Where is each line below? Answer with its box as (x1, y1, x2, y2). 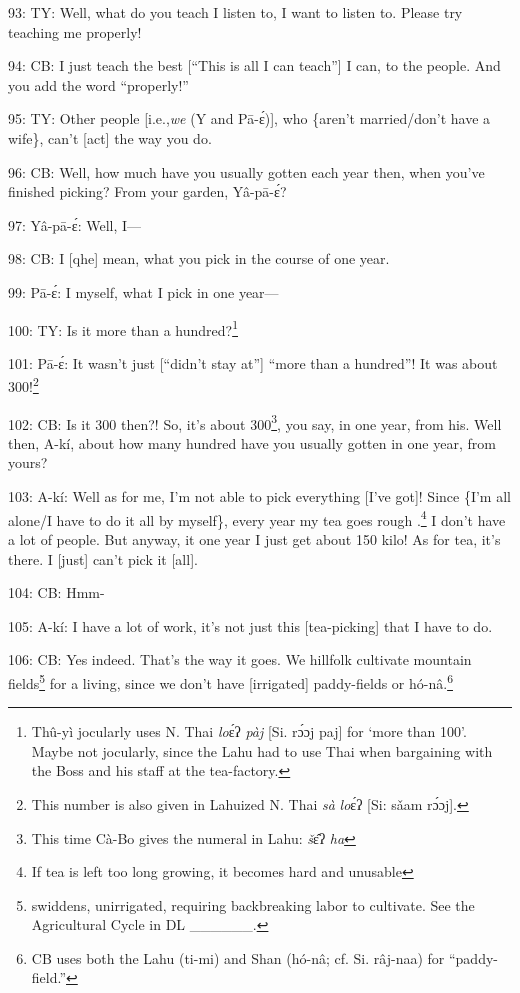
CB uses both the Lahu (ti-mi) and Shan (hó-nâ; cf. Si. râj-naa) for (31, 947, 445, 968)
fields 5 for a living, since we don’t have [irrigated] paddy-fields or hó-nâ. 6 (8, 669, 453, 693)
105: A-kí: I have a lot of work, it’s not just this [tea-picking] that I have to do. (8, 615, 493, 636)
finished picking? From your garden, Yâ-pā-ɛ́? (8, 181, 287, 202)
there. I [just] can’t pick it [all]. (8, 548, 198, 569)
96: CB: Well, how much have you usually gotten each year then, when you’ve (8, 161, 485, 182)
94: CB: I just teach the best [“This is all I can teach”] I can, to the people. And (8, 55, 501, 76)
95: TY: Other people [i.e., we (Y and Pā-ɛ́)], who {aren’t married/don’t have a (8, 108, 491, 129)
